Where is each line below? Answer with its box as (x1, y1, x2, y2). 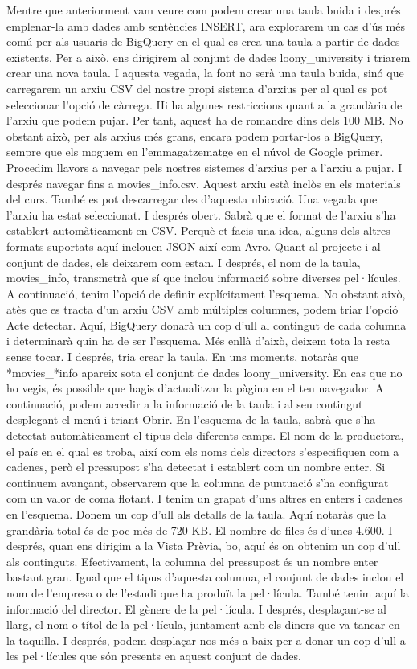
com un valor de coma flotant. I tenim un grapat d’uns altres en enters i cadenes (6, 490, 403, 507)
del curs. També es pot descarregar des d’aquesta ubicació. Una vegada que (6, 191, 378, 207)
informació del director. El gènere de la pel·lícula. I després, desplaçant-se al (6, 600, 386, 617)
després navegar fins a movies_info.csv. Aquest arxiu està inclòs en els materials (6, 174, 401, 191)
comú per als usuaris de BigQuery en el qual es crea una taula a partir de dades (6, 33, 400, 50)
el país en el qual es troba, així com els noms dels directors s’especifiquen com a (6, 442, 399, 459)
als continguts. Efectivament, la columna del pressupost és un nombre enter (6, 552, 378, 569)
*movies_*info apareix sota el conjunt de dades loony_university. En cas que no (6, 363, 403, 380)
